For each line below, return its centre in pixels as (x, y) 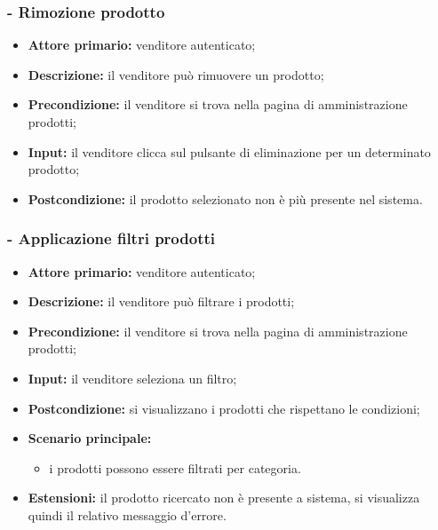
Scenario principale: (90, 438)
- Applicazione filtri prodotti (111, 238)
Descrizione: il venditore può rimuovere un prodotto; (176, 74)
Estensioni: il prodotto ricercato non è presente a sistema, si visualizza (224, 498)
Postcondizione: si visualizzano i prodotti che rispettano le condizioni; (224, 408)
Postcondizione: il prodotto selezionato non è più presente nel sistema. (225, 198)
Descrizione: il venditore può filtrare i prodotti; (161, 301)
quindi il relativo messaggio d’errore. (127, 514)
